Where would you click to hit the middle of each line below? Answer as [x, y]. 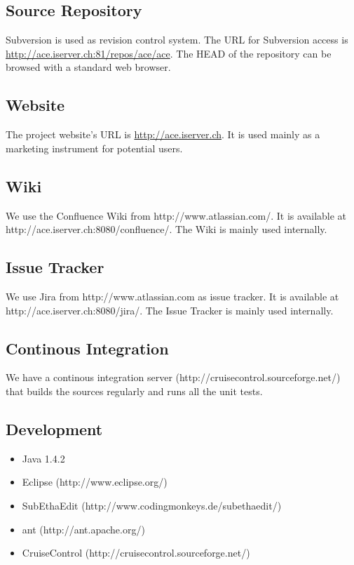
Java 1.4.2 [43, 458]
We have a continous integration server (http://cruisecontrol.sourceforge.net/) [173, 377]
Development [54, 428]
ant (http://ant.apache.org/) [83, 529]
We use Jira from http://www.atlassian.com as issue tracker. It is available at [172, 296]
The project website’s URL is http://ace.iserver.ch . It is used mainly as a [163, 134]
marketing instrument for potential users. [94, 148]
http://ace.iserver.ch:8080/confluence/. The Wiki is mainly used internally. [166, 229]
